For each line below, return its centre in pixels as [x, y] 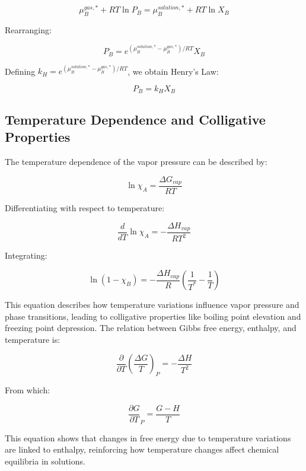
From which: [28, 390]
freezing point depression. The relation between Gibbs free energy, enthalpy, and [151, 328]
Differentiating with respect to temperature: [85, 208]
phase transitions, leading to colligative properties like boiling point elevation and [153, 316]
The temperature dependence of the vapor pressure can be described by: [136, 161]
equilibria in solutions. [45, 461]
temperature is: [33, 339]
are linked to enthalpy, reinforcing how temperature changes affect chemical [142, 449]
